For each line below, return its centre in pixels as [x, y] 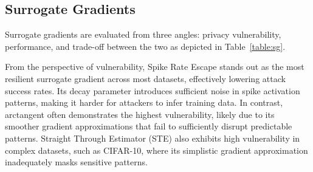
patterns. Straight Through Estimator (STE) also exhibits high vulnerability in [153, 138]
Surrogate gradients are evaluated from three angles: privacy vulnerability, [143, 34]
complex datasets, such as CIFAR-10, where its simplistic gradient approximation [156, 150]
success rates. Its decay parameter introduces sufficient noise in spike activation [153, 90]
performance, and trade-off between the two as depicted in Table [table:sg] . [145, 46]
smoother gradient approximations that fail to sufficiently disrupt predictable [149, 126]
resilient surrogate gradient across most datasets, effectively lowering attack [145, 78]
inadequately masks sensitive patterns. [76, 162]
